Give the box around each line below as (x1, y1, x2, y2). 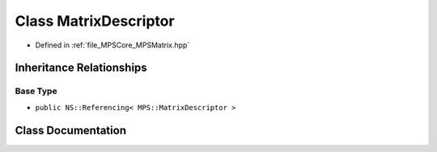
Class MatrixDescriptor (15, 12, 175, 30)
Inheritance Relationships (15, 61, 147, 75)
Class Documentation (15, 123, 127, 137)
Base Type (15, 85, 57, 97)
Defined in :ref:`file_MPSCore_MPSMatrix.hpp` (35, 40, 190, 50)
